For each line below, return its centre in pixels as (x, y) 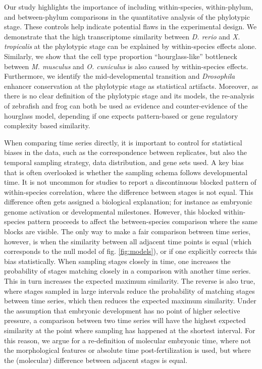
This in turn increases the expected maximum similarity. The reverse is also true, (130, 281)
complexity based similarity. (47, 125)
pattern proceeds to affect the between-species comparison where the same (142, 221)
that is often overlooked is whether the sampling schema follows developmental (126, 172)
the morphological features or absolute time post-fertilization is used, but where (127, 350)
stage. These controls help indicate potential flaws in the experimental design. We (130, 27)
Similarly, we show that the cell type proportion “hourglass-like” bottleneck (121, 56)
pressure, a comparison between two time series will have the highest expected (125, 320)
